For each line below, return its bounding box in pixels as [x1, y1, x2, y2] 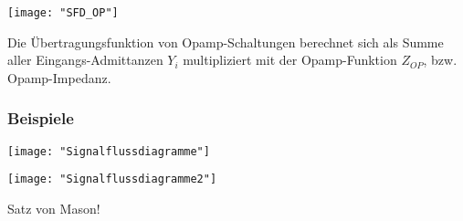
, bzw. [423, 50, 458, 69]
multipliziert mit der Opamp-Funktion [183, 50, 397, 69]
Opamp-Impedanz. [7, 68, 111, 87]
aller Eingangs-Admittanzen [7, 50, 163, 69]
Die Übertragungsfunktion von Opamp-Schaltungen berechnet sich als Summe [7, 32, 444, 51]
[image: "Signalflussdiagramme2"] [7, 173, 217, 186]
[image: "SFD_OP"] [7, 6, 119, 19]
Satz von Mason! [7, 198, 100, 217]
